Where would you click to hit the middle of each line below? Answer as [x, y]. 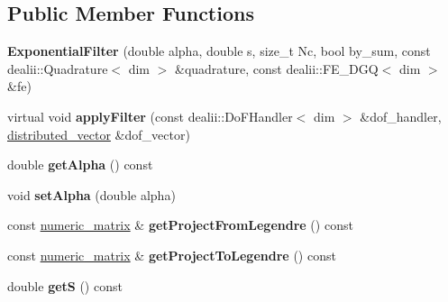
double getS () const [65, 285]
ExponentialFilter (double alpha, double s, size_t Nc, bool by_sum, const [219, 51]
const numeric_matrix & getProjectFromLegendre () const [180, 225]
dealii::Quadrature [58, 68]
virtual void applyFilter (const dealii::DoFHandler [150, 116]
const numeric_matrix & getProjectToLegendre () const [172, 255]
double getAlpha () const [80, 165]
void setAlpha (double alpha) [91, 194]
